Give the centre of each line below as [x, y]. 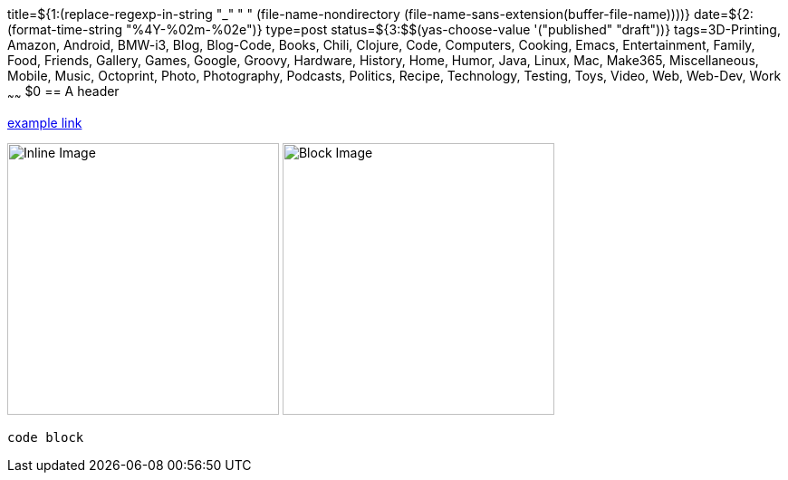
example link [45, 122]
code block [46, 437]
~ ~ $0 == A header [63, 93]
